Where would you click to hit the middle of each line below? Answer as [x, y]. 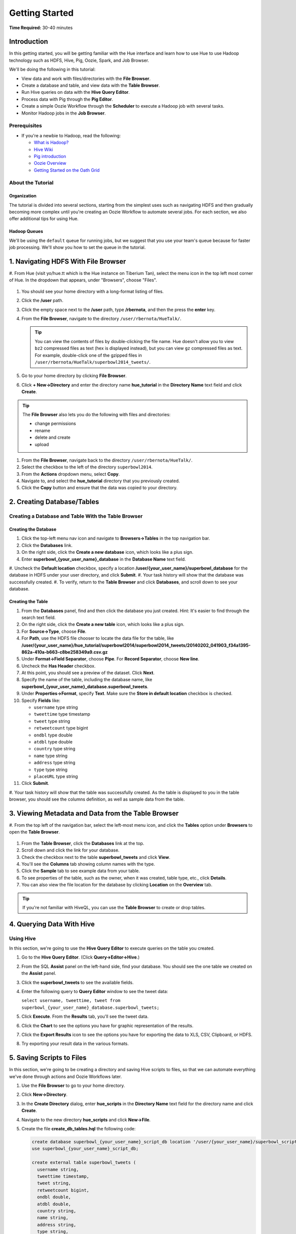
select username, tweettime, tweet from [71, 1001]
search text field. [39, 617]
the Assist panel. [39, 973]
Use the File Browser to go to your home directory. [73, 1085]
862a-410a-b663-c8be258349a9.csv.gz [65, 652]
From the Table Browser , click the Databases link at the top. [83, 843]
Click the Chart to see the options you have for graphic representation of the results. [107, 1025]
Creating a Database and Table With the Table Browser [76, 516]
